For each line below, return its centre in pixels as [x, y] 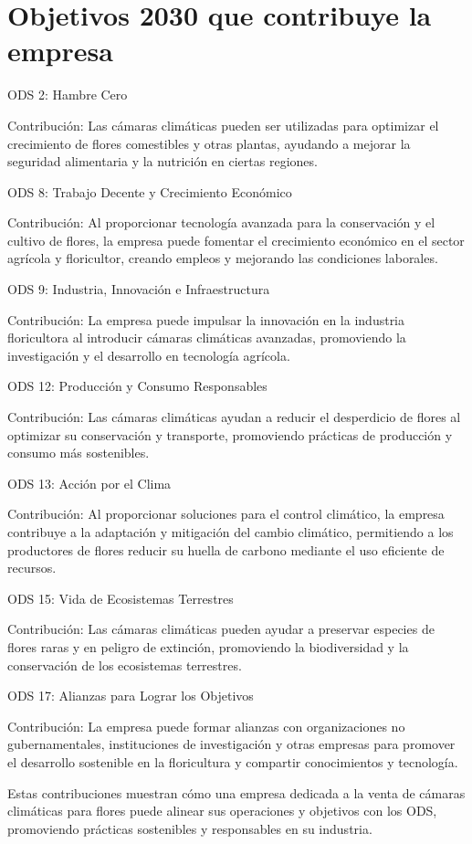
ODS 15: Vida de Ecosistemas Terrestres [121, 598]
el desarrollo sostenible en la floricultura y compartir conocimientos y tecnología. [233, 761]
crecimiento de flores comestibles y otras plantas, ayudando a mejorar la [209, 143]
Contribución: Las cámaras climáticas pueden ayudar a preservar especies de [221, 629]
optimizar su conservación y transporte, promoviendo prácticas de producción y [230, 434]
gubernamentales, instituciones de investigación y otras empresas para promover [231, 744]
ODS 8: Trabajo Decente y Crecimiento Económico [150, 191]
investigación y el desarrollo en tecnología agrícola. [149, 355]
